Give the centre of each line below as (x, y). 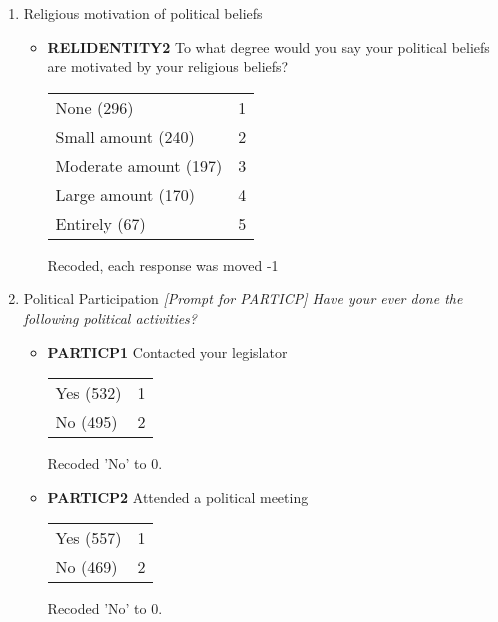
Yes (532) (88, 393)
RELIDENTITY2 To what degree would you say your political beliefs (268, 46)
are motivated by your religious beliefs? (168, 66)
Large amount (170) (125, 194)
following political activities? (110, 317)
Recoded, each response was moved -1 (163, 264)
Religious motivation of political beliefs (143, 13)
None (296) (94, 107)
